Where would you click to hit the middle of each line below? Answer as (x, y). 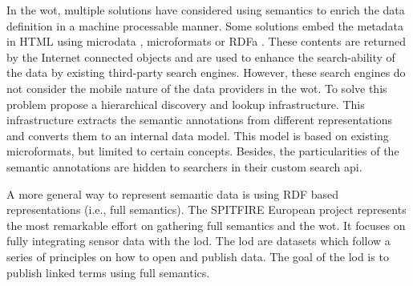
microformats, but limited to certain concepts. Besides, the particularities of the (203, 151)
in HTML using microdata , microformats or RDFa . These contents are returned (206, 41)
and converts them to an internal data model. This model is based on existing (198, 135)
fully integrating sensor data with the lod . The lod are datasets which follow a (198, 241)
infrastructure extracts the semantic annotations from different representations (200, 120)
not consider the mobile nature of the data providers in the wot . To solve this (197, 88)
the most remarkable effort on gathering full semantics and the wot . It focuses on (206, 225)
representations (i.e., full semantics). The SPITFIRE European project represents (206, 209)
